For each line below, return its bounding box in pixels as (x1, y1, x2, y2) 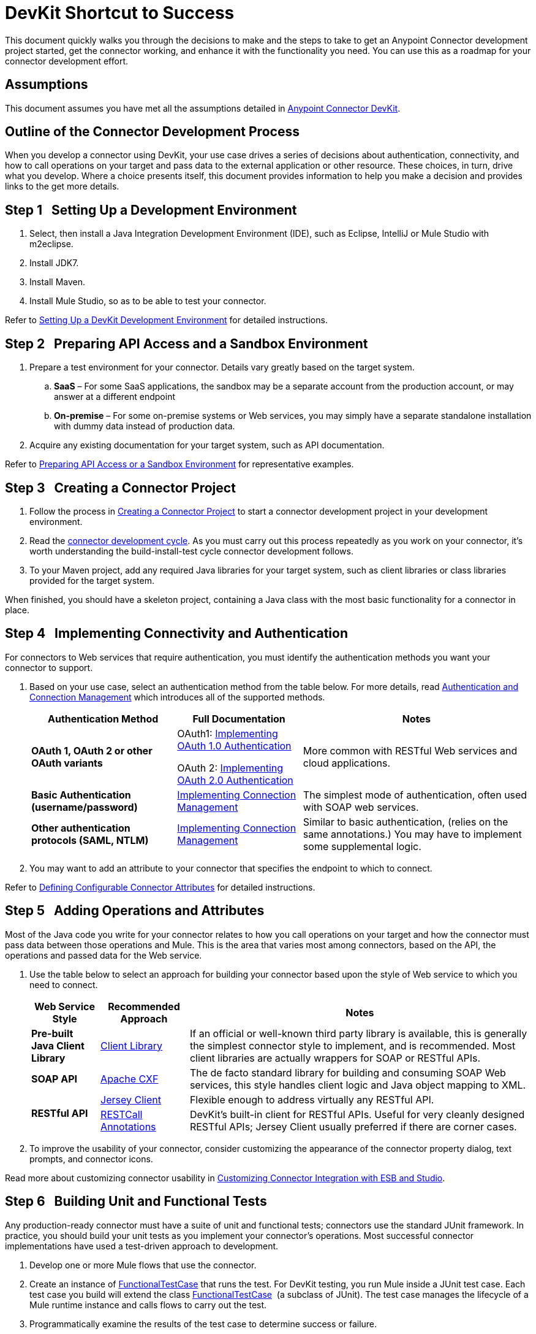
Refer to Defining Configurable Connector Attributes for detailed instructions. (5, 881, 315, 892)
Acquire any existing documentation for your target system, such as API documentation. (29, 440, 385, 451)
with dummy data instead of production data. (54, 421, 235, 432)
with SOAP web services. (303, 800, 419, 813)
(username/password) (31, 800, 138, 813)
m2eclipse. (29, 239, 74, 250)
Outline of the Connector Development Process (5, 124, 300, 140)
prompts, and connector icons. (29, 1153, 153, 1164)
